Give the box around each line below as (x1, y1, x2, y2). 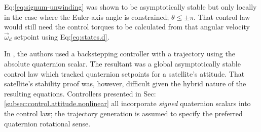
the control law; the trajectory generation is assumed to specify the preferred (4, 108, 243, 118)
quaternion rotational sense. (4, 118, 91, 128)
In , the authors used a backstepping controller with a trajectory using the (4, 48, 235, 59)
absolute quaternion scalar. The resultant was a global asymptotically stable (4, 58, 241, 69)
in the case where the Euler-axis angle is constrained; (4, 11, 169, 22)
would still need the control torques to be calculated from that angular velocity (4, 21, 250, 32)
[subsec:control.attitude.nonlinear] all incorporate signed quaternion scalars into (4, 98, 251, 109)
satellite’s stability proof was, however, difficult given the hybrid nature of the (4, 78, 246, 89)
